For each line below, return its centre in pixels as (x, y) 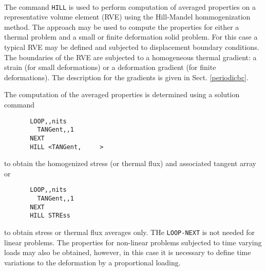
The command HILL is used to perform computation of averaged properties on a (130, 6)
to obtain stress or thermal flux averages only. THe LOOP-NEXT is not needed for (130, 232)
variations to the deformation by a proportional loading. (92, 262)
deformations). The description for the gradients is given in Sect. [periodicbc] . (126, 77)
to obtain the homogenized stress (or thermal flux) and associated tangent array (130, 163)
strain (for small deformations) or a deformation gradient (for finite (110, 67)
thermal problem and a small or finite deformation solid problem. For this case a (131, 37)
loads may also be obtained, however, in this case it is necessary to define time (128, 252)
